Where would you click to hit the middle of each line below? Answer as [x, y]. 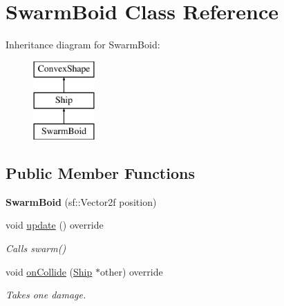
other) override [131, 271]
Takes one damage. [46, 295]
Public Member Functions [100, 173]
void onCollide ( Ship [49, 271]
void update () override [55, 225]
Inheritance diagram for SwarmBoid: [83, 45]
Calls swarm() [36, 248]
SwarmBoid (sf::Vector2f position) [81, 201]
